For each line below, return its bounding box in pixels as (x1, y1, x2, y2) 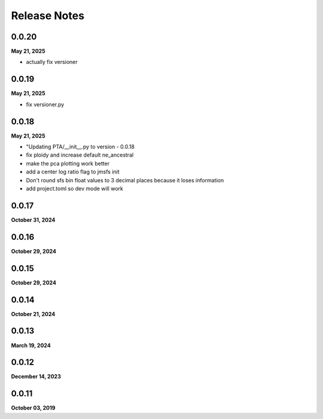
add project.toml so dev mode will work (26, 185, 124, 192)
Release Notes (11, 9, 85, 22)
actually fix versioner (26, 59, 78, 66)
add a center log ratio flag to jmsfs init (26, 168, 120, 176)
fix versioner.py (26, 100, 65, 108)
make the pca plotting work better (26, 160, 110, 167)
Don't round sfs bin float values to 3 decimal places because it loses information (26, 176, 224, 183)
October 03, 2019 (11, 404, 56, 412)
